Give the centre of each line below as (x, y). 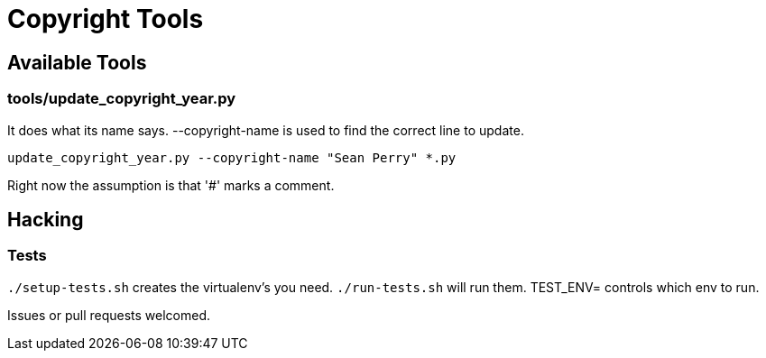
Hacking (46, 219)
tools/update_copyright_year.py (122, 99)
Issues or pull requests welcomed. (109, 315)
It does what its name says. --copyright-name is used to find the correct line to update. (266, 130)
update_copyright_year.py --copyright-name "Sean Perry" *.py (232, 157)
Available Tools (77, 62)
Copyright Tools (106, 19)
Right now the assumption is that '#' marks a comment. (171, 185)
